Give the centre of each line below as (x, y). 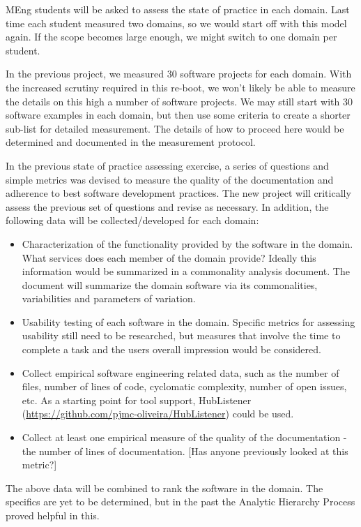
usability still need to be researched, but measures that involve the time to (181, 335)
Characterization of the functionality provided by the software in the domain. (187, 243)
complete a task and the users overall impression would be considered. (171, 349)
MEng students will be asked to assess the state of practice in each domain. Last (178, 9)
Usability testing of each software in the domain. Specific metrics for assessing (189, 321)
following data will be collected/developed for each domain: (132, 220)
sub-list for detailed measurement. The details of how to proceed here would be (175, 128)
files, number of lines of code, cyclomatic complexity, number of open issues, (184, 386)
